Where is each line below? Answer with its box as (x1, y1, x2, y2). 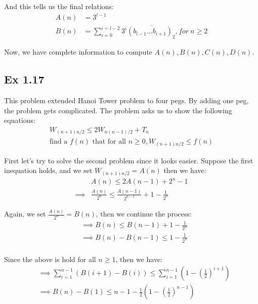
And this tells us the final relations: (4, 1, 114, 11)
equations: (4, 115, 35, 125)
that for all (92, 138, 126, 146)
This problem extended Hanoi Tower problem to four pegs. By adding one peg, (4, 95, 249, 105)
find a (49, 138, 68, 146)
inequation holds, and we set (4, 165, 93, 176)
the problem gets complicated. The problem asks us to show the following (4, 105, 232, 115)
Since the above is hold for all (4, 253, 96, 264)
